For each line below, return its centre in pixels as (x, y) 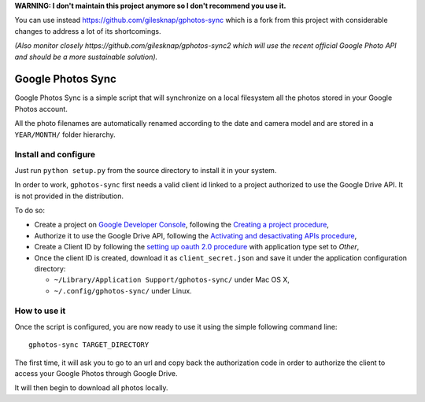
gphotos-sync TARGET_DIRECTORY (89, 345)
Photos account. (41, 109)
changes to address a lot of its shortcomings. (88, 31)
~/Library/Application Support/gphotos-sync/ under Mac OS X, (172, 280)
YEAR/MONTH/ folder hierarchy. (65, 135)
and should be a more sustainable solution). (86, 57)
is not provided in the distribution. (69, 196)
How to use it (40, 311)
